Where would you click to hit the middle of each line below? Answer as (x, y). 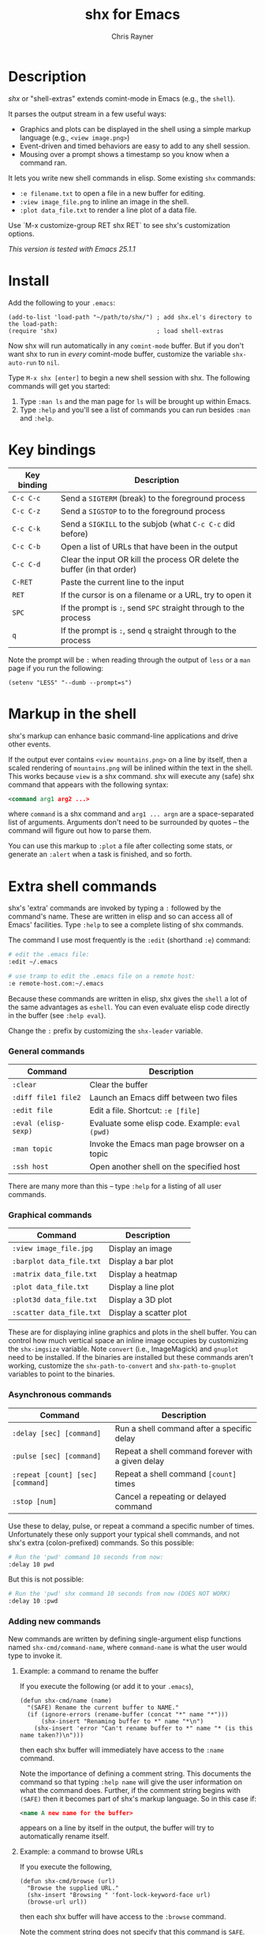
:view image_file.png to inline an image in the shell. (104, 201)
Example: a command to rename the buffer (89, 1671)
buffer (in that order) (99, 569)
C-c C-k (26, 529)
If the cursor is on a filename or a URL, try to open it (156, 595)
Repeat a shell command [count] (175, 1473)
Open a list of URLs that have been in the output (149, 546)
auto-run (22, 363)
